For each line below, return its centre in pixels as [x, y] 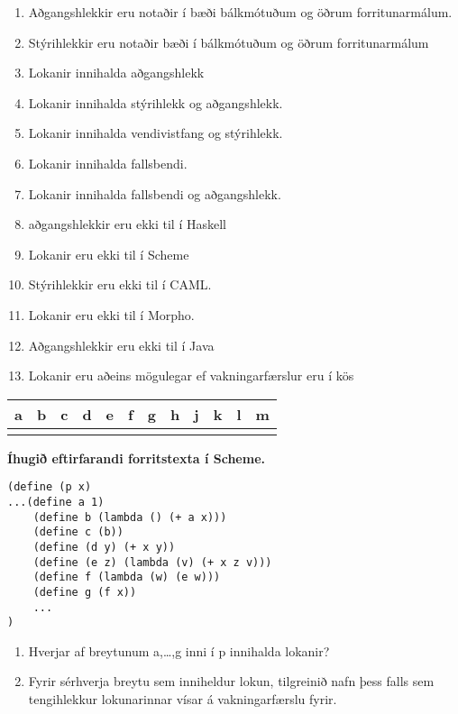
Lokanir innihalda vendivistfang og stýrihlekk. [156, 133]
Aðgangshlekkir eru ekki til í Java [121, 345]
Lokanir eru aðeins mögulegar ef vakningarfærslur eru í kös [191, 375]
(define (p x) [50, 487]
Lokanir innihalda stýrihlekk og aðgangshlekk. [156, 102]
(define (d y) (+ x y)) [104, 547]
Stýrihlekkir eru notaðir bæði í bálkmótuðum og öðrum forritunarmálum [229, 42]
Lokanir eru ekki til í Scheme [109, 254]
